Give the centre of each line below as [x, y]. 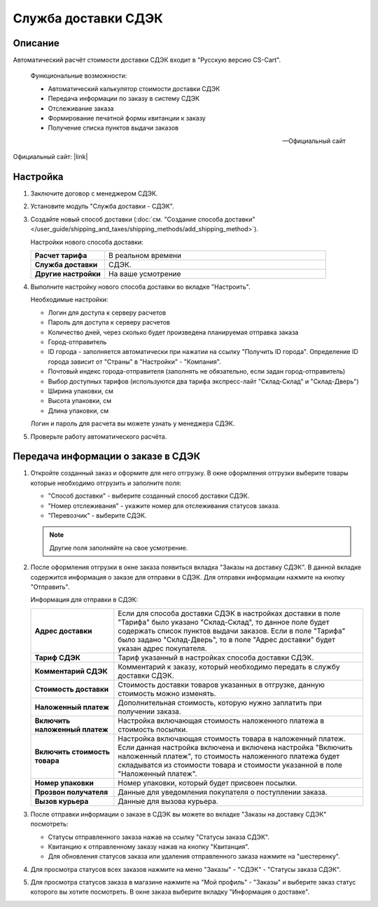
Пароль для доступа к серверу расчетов [109, 322]
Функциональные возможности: [79, 76]
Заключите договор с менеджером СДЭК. [94, 193]
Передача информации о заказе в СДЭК [107, 457]
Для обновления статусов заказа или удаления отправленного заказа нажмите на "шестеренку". [194, 857]
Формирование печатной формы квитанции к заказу [127, 118]
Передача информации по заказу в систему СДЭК [124, 99]
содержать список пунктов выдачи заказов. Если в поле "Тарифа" [232, 631]
